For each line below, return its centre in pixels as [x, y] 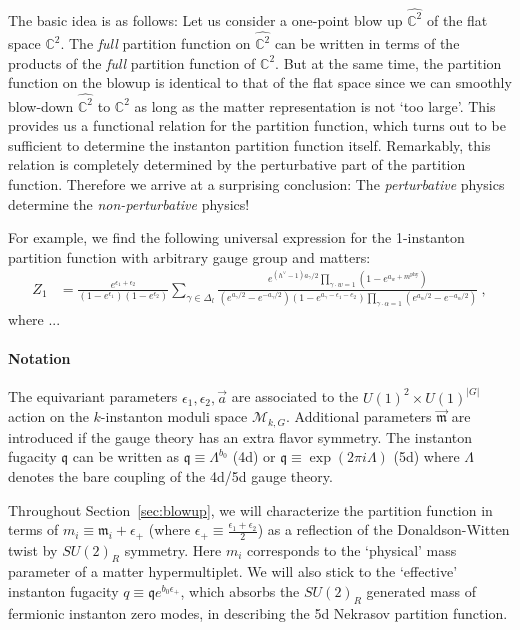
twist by [33, 549]
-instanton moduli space [174, 416]
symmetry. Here [173, 549]
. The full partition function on [155, 43]
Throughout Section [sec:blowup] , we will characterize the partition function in [250, 509]
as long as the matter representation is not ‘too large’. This [315, 105]
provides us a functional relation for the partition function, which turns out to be [257, 125]
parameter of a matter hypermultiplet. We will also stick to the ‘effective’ [233, 571]
